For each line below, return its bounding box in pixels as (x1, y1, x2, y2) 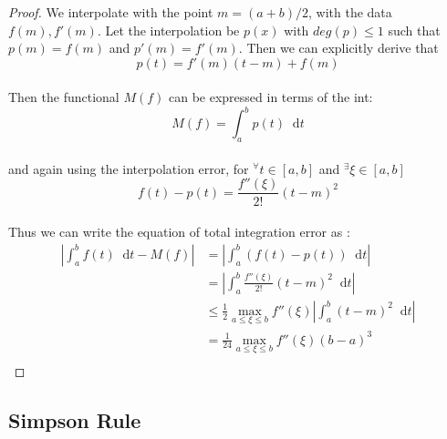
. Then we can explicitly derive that (238, 38, 439, 57)
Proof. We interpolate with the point (8, 3, 213, 21)
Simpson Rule (8, 405, 141, 434)
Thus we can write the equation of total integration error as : (8, 222, 350, 241)
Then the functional (8, 87, 120, 107)
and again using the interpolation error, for (8, 158, 249, 178)
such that (388, 20, 441, 39)
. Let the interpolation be (97, 20, 240, 39)
